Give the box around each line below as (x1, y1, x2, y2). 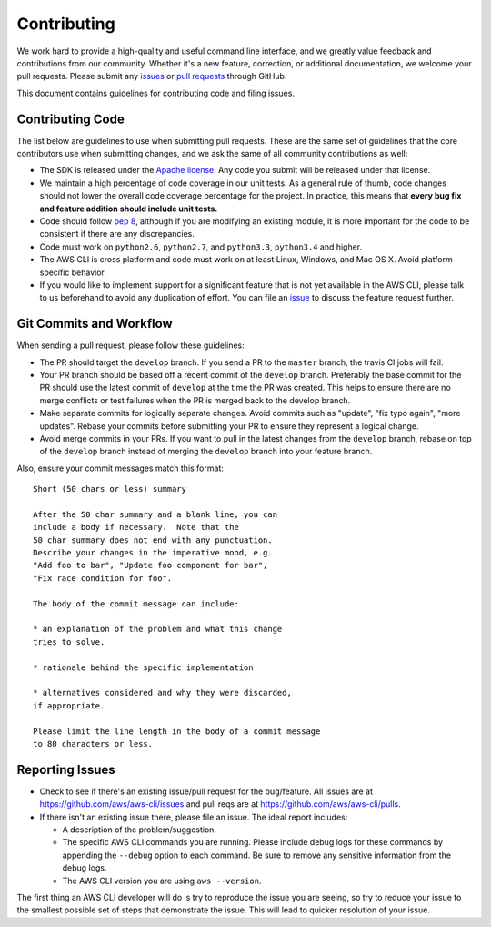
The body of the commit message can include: (33, 598, 240, 609)
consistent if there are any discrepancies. (39, 229, 195, 239)
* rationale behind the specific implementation (33, 662, 254, 673)
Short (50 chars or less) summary (33, 484, 186, 494)
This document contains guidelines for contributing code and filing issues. (16, 87, 296, 98)
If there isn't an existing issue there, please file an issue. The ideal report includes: (39, 811, 348, 822)
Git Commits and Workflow (16, 316, 173, 331)
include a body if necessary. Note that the (33, 522, 240, 533)
